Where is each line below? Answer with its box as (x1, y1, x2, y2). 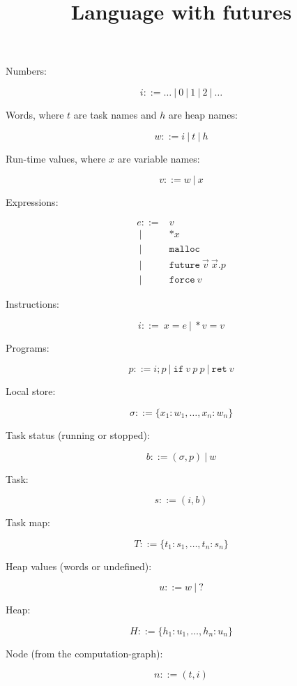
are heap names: (168, 107, 238, 121)
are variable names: (117, 151, 200, 165)
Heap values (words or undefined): (6, 558, 152, 573)
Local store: (6, 384, 56, 398)
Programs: (6, 340, 49, 355)
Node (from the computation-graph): (6, 646, 163, 660)
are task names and (73, 107, 157, 121)
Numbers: (6, 64, 47, 78)
